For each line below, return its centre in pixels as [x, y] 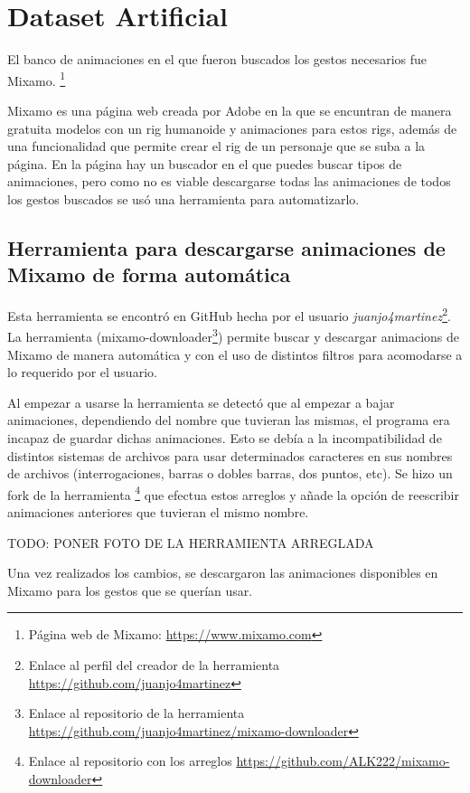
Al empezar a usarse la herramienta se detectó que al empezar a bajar [201, 402]
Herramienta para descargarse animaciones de [226, 247]
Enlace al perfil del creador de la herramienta [154, 665]
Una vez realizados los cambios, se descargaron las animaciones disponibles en [223, 573]
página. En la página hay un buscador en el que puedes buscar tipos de [205, 163]
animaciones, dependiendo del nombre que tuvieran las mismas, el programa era [229, 420]
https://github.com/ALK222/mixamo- [343, 761]
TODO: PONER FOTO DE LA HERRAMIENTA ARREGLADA [191, 542]
